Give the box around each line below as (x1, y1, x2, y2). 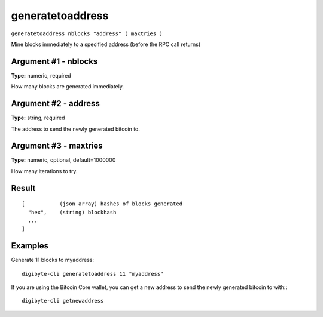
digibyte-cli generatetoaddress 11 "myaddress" (22, 270, 164, 277)
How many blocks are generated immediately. (11, 83, 124, 90)
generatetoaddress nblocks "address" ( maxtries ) (11, 30, 163, 37)
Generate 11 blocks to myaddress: (11, 257, 95, 264)
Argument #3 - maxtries (11, 141, 103, 151)
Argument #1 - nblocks (11, 56, 98, 66)
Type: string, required (11, 114, 65, 122)
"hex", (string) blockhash (28, 209, 117, 216)
